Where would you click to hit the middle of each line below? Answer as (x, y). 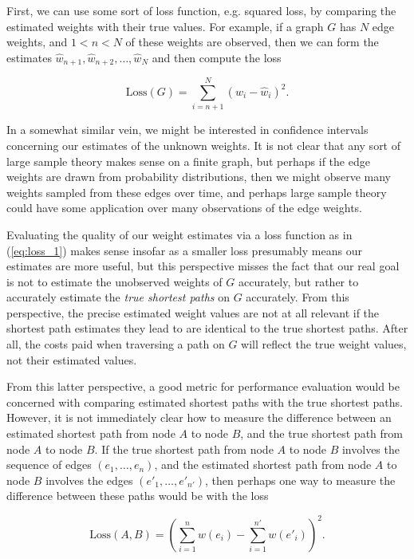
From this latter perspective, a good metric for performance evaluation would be (203, 386)
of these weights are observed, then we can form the (252, 42)
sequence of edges (49, 465)
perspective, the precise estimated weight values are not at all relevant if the (193, 312)
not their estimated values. (72, 359)
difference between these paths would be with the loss (138, 496)
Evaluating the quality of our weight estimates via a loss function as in (179, 234)
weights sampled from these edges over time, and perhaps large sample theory (197, 192)
